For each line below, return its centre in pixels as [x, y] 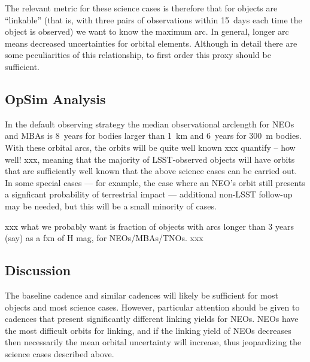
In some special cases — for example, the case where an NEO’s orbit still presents [155, 182]
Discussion [38, 270]
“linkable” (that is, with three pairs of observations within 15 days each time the [154, 19]
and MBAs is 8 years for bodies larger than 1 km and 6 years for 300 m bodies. [153, 136]
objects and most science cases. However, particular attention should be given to [152, 307]
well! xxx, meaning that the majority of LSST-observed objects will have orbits [150, 159]
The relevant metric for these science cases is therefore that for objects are [141, 8]
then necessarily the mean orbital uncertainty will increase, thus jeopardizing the [153, 342]
